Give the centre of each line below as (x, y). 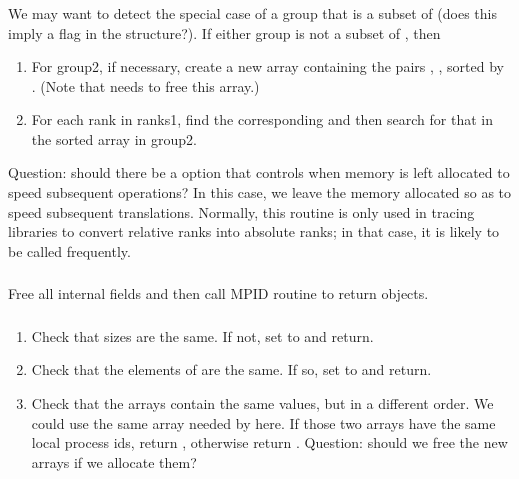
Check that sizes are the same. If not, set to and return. (202, 335)
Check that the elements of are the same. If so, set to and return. (231, 369)
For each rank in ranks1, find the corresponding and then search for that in (262, 119)
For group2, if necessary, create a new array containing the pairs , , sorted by (267, 66)
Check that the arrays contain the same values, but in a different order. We (262, 403)
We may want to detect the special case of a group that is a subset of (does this (252, 12)
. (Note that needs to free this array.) (145, 85)
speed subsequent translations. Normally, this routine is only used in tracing (241, 211)
